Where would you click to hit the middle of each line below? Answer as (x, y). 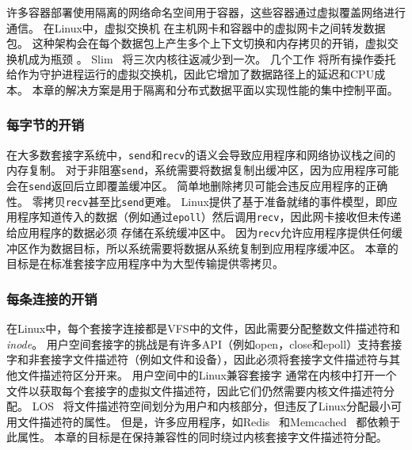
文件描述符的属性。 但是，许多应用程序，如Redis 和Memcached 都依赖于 (209, 421)
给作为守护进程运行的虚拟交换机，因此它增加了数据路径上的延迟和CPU (191, 74)
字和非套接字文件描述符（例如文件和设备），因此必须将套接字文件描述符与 (198, 359)
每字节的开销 (46, 125)
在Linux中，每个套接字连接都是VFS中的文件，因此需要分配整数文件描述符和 (203, 328)
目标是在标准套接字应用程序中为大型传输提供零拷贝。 (145, 263)
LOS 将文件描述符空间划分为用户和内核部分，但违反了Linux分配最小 (211, 406)
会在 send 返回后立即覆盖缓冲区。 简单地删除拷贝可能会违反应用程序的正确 (197, 186)
